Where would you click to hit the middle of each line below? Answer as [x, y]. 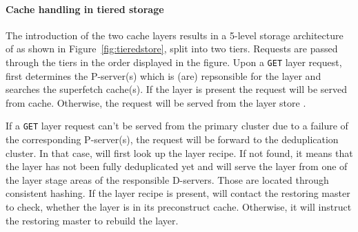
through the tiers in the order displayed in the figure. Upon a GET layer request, [174, 62]
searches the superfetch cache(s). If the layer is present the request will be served [177, 89]
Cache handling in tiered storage [85, 9]
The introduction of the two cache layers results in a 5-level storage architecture [175, 35]
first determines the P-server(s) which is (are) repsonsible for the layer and [163, 75]
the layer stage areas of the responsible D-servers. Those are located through [167, 179]
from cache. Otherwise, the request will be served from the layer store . [156, 102]
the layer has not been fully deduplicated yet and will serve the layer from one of [177, 166]
